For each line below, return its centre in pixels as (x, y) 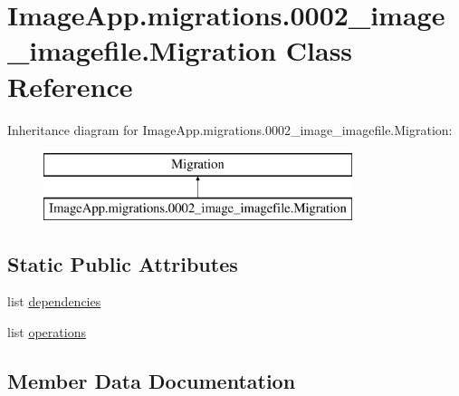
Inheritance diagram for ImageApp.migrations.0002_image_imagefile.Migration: (230, 129)
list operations (47, 332)
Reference (70, 86)
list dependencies (54, 301)
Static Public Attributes (123, 263)
